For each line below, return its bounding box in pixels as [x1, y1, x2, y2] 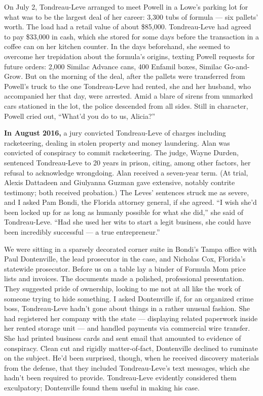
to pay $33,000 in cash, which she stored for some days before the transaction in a [4, 31, 259, 41]
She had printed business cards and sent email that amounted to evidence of [4, 333, 241, 343]
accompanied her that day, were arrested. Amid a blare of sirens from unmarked [4, 91, 253, 101]
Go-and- [224, 61, 250, 71]
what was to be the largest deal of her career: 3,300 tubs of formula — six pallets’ [4, 11, 258, 22]
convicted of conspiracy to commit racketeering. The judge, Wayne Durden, [4, 147, 239, 158]
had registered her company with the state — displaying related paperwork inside [4, 313, 258, 323]
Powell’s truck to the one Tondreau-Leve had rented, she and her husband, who [4, 80, 251, 91]
